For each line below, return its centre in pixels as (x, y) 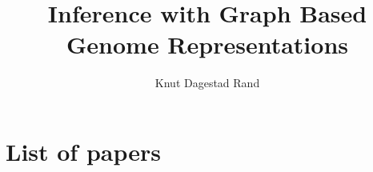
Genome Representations (207, 44)
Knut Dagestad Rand (207, 83)
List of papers (83, 151)
